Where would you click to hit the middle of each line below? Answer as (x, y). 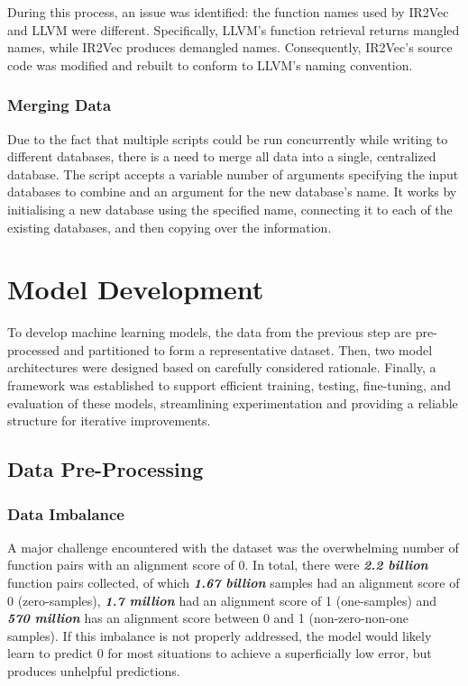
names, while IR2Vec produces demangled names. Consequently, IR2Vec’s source (230, 47)
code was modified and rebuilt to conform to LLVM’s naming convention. (210, 64)
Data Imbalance (66, 513)
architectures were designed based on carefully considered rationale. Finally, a (222, 367)
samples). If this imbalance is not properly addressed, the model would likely (220, 635)
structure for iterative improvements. (109, 421)
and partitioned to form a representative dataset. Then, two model (248, 349)
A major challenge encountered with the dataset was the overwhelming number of (233, 547)
